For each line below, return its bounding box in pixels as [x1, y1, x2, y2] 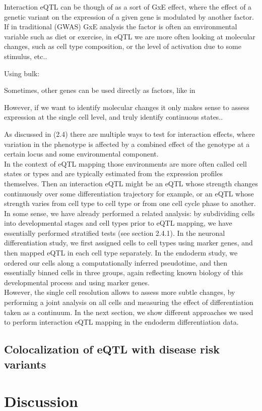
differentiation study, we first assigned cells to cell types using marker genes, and [4, 237, 253, 248]
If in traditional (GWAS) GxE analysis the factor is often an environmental [4, 21, 237, 32]
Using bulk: [4, 68, 40, 78]
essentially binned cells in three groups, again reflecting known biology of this [4, 267, 243, 278]
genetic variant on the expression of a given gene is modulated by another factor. [4, 11, 254, 22]
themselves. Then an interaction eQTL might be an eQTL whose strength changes [4, 178, 258, 188]
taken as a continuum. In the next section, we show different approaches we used [4, 306, 253, 317]
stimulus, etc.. [4, 50, 47, 61]
